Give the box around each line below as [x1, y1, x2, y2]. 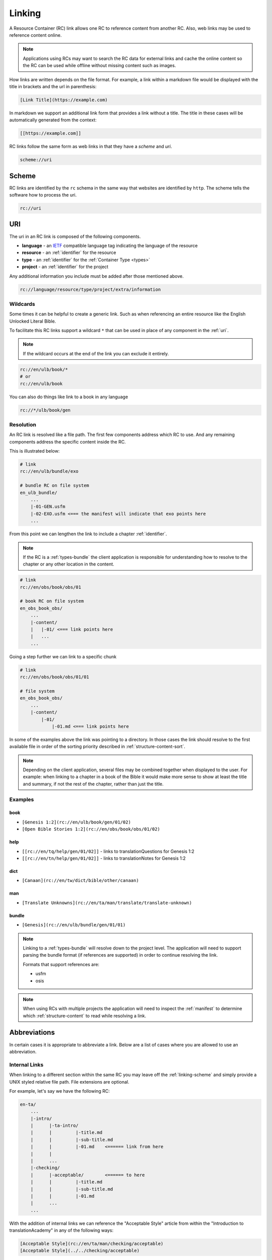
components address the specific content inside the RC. [9, 438, 126, 445]
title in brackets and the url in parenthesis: [9, 83, 97, 89]
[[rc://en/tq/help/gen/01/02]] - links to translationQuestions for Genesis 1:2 [22, 848, 195, 854]
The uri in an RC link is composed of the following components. [9, 233, 141, 239]
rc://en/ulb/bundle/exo [20, 469, 79, 474]
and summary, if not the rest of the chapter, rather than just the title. [23, 781, 164, 787]
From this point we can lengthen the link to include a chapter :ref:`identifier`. [9, 531, 167, 537]
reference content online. [9, 32, 62, 38]
